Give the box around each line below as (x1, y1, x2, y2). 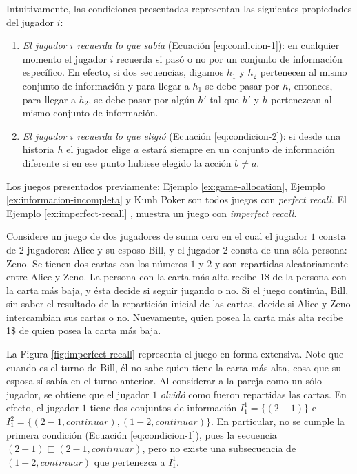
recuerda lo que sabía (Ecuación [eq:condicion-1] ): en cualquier (76, 38, 340, 52)
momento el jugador (22, 51, 107, 65)
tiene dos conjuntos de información (90, 400, 237, 415)
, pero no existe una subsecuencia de (142, 441, 296, 455)
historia (22, 142, 54, 156)
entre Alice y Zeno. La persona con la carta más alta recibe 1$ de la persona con (6, 269, 347, 284)
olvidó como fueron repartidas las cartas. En (160, 387, 347, 401)
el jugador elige (66, 142, 131, 156)
